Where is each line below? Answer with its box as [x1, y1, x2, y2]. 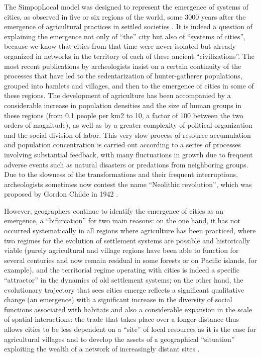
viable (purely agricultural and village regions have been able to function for [4, 245, 239, 255]
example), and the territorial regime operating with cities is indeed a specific [4, 264, 240, 275]
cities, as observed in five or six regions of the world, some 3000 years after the [4, 11, 246, 22]
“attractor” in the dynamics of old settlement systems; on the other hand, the [4, 275, 243, 285]
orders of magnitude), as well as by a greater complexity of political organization [4, 120, 252, 130]
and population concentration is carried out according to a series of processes [4, 139, 241, 150]
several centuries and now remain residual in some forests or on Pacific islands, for [4, 254, 257, 265]
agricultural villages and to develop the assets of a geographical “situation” [4, 333, 235, 344]
